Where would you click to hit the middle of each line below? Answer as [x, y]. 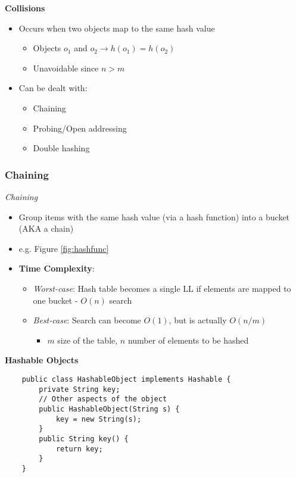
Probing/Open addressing [80, 128]
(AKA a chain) [46, 228]
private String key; [80, 389]
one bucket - [55, 300]
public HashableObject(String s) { [109, 409]
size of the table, [88, 340]
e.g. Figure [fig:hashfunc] [64, 248]
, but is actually [198, 320]
